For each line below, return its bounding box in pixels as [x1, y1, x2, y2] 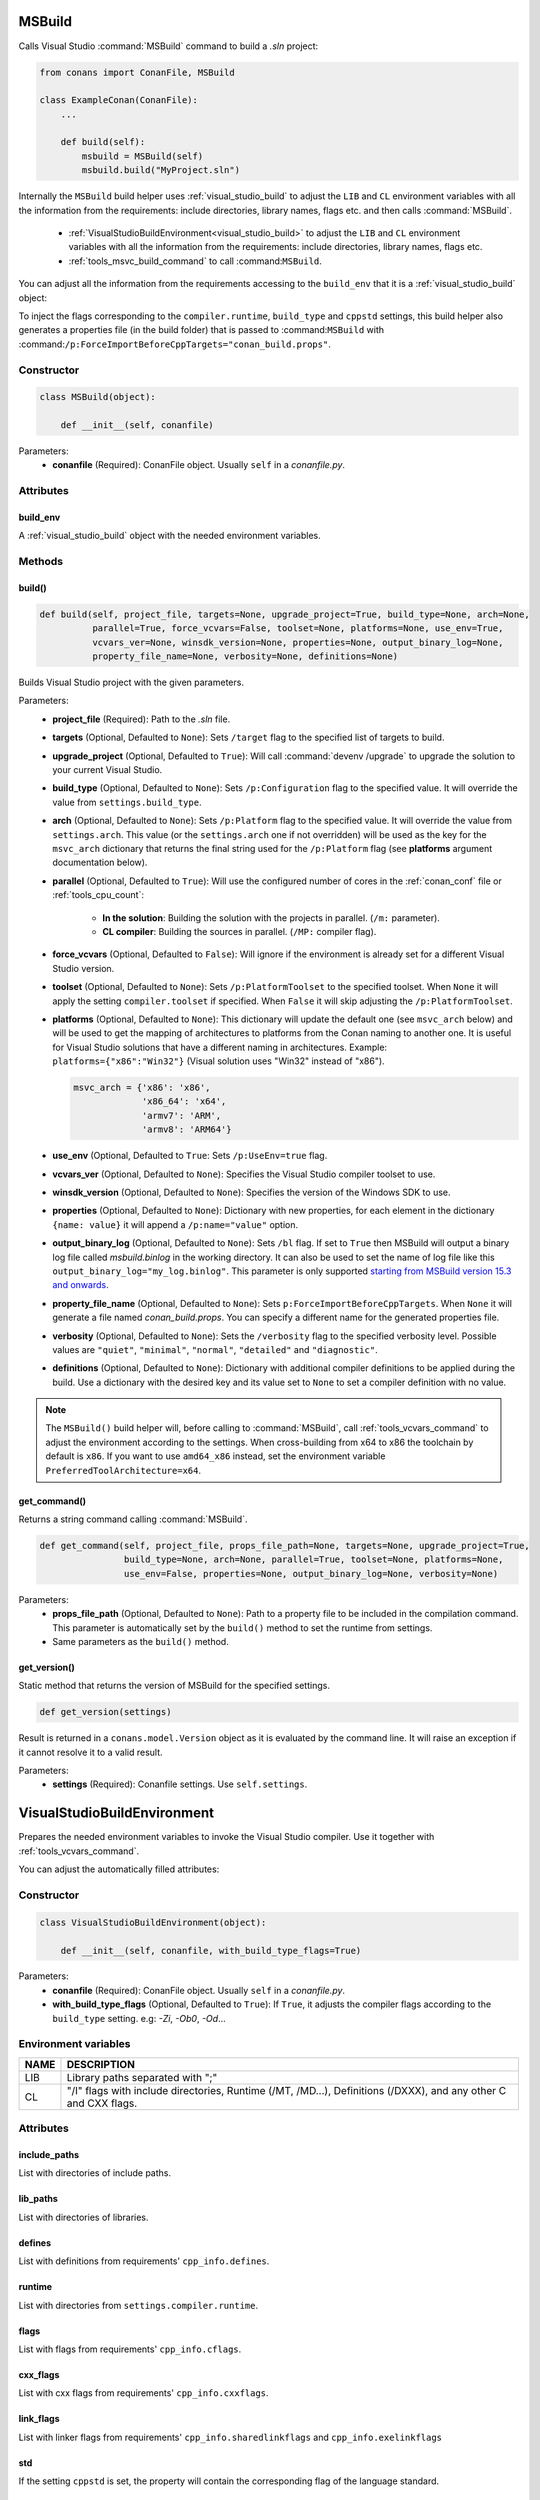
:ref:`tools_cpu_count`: [52, 889, 145, 901]
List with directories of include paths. [18, 2167, 172, 2179]
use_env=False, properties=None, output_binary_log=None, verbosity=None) [123, 1568, 499, 1579]
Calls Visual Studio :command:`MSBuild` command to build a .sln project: [18, 40, 319, 52]
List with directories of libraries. [18, 2211, 149, 2223]
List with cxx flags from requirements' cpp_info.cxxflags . [18, 2387, 269, 2399]
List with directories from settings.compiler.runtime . [18, 2299, 259, 2311]
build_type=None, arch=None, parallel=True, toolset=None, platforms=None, [123, 1554, 504, 1565]
